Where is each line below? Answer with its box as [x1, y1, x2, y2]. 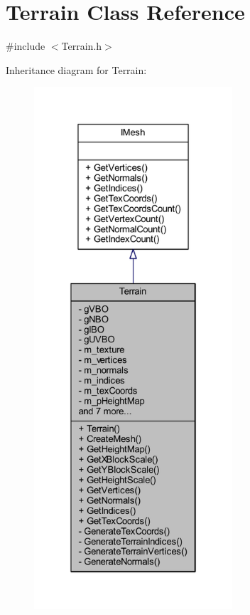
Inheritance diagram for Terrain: [6, 62, 147, 77]
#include [6, 38, 45, 53]
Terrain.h [61, 38, 102, 53]
